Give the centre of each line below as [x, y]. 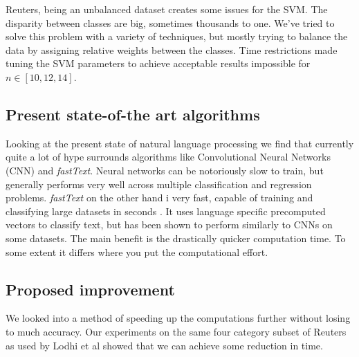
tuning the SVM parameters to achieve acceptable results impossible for [158, 63]
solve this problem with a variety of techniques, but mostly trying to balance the [177, 36]
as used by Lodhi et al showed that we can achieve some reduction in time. [164, 345]
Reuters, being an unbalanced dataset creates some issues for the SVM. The [167, 9]
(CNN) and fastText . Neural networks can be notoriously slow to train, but [165, 170]
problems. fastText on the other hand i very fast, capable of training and [159, 198]
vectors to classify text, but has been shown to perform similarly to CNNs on [169, 225]
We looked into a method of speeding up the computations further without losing [178, 318]
